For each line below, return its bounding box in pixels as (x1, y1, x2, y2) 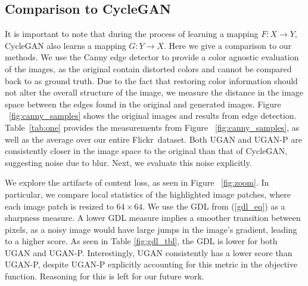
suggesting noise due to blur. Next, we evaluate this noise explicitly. (5, 156, 252, 168)
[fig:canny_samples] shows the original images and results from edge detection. (9, 109, 297, 122)
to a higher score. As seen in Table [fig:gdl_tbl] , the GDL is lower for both (5, 235, 278, 247)
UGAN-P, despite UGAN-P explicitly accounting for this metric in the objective (5, 258, 298, 270)
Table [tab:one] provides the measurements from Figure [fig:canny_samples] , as (5, 121, 300, 133)
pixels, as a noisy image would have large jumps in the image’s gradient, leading (5, 223, 297, 235)
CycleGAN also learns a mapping (5, 39, 126, 51)
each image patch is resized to (5, 199, 114, 212)
